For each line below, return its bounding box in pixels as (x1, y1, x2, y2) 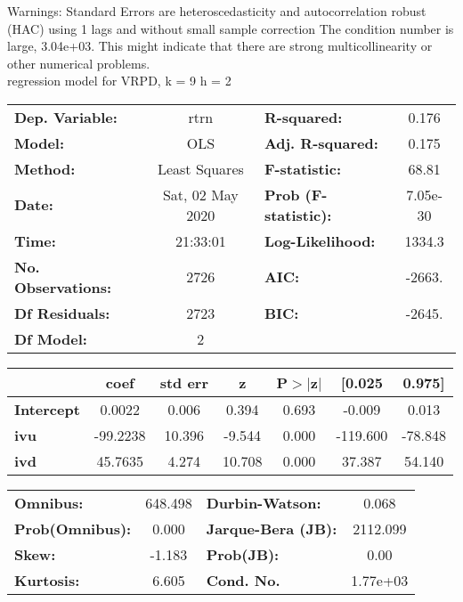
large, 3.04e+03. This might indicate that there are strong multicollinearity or (7, 37, 433, 55)
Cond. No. (206, 569, 280, 590)
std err (159, 371, 208, 393)
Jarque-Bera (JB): (206, 517, 337, 539)
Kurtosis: (14, 569, 80, 590)
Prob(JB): (206, 543, 280, 565)
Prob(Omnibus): (14, 517, 132, 539)
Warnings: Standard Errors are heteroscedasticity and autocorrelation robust (7, 2, 426, 20)
